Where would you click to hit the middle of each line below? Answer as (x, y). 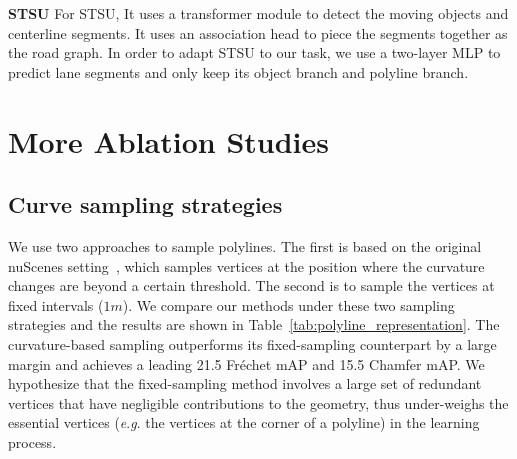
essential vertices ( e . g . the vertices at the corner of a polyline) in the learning (244, 422)
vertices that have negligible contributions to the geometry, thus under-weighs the (258, 402)
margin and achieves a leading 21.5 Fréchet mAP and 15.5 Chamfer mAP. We (246, 363)
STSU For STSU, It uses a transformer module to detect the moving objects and (258, 13)
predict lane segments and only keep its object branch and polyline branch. (238, 71)
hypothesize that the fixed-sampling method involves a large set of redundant (245, 383)
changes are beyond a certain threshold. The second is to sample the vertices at (251, 285)
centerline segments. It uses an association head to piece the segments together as (258, 32)
